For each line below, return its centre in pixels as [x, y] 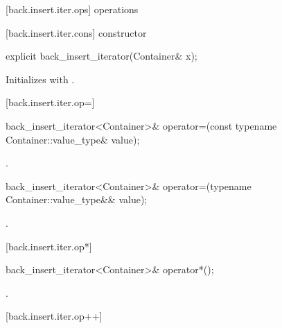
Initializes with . [40, 79]
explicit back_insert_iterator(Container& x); [102, 56]
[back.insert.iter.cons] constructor [76, 32]
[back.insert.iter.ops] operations [72, 9]
